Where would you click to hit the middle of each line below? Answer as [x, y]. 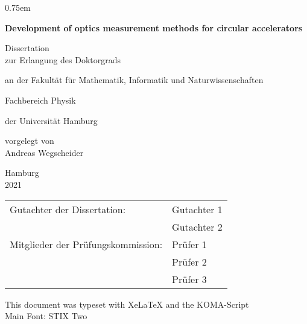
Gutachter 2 [197, 226]
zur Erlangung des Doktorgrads [63, 59]
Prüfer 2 [189, 261]
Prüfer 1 [189, 244]
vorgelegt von [30, 141]
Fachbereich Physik [40, 100]
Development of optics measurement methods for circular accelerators [154, 27]
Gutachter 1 [197, 209]
